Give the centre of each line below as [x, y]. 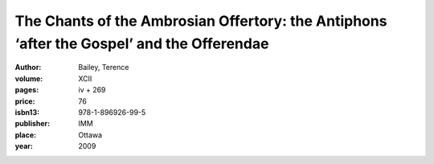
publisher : [33, 124]
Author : [28, 68]
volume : [29, 78]
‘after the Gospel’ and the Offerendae [142, 43]
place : [26, 135]
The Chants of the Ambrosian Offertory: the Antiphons [201, 21]
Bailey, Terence [104, 68]
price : [25, 101]
